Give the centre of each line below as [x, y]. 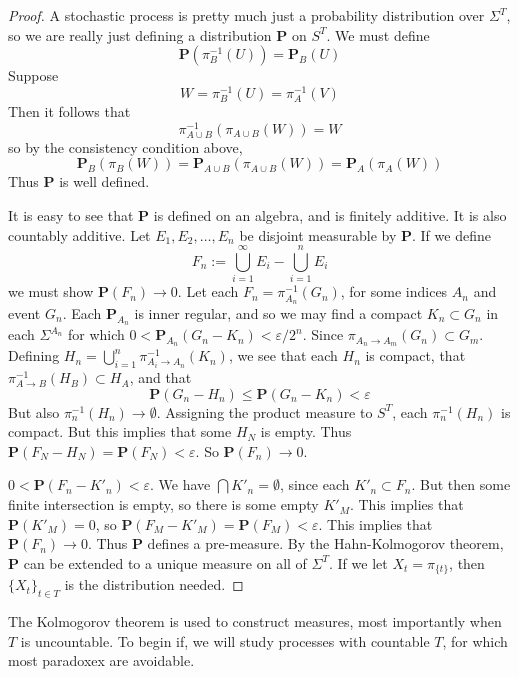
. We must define [378, 34]
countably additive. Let [79, 234]
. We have [180, 484]
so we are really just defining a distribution [140, 34]
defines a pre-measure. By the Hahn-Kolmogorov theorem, [325, 543]
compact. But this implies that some [120, 431]
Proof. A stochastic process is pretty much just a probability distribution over [246, 15]
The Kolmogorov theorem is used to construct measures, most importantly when [255, 621]
